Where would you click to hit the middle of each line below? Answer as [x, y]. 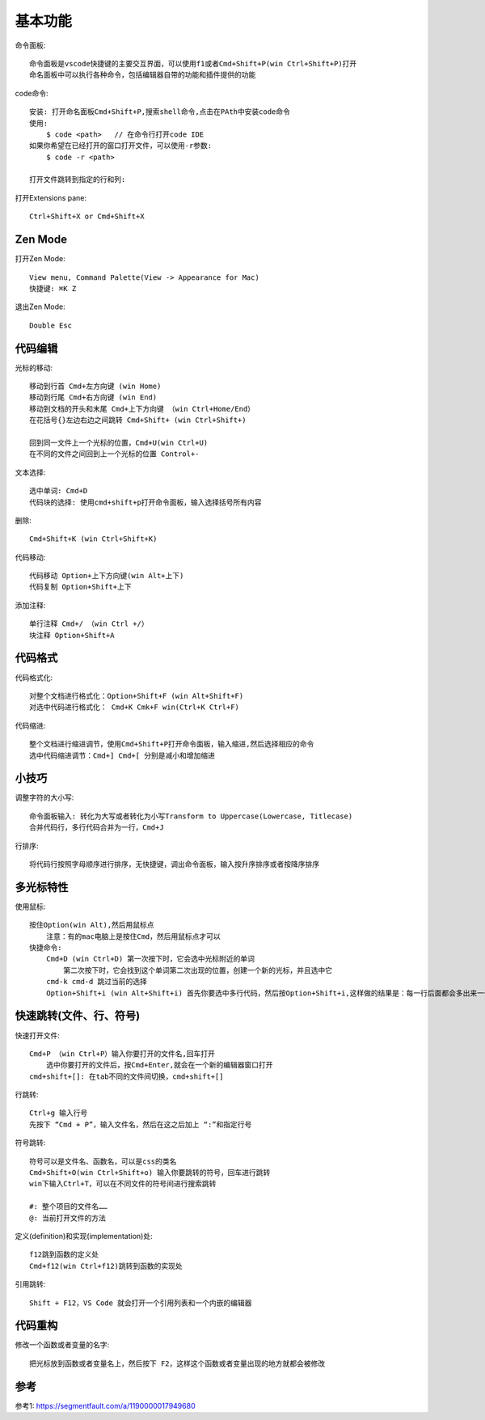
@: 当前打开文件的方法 [68, 1218]
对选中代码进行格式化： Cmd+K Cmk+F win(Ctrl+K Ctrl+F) [135, 707]
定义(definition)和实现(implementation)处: [84, 1236]
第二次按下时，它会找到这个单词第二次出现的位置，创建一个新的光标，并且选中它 [198, 970]
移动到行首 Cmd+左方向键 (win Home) [95, 386]
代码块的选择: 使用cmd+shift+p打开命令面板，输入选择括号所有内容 [145, 502]
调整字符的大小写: [44, 797]
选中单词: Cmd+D [59, 491]
